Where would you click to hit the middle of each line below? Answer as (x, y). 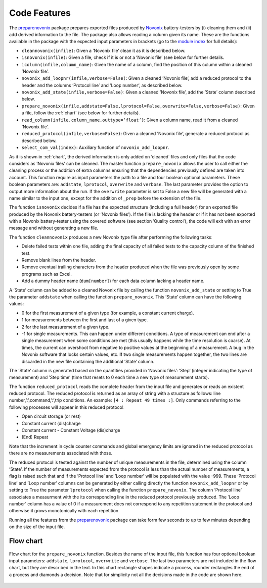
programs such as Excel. (46, 274)
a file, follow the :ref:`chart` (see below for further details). (81, 113)
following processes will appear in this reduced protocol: (67, 407)
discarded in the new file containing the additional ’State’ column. (88, 361)
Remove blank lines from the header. (59, 260)
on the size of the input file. (37, 527)
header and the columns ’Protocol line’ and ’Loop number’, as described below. (102, 85)
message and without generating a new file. (54, 228)
